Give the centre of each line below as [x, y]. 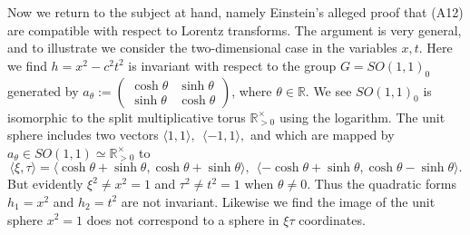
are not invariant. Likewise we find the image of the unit [278, 201]
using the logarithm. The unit [362, 117]
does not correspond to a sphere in [183, 219]
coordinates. [332, 219]
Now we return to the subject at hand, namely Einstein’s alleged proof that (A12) [235, 12]
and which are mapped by [322, 135]
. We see [328, 90]
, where [252, 90]
